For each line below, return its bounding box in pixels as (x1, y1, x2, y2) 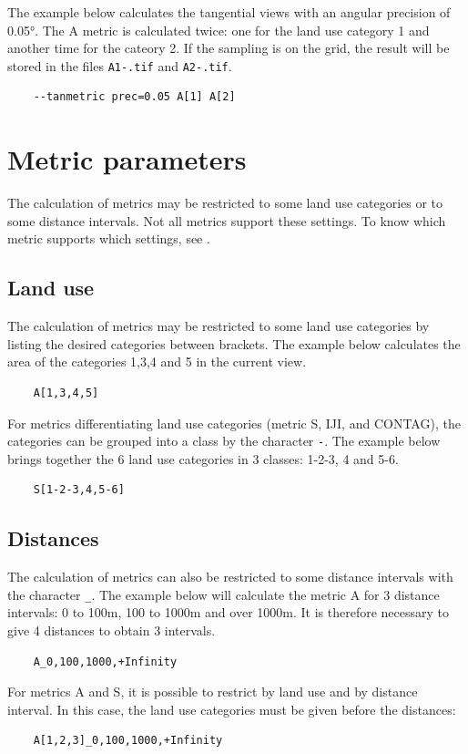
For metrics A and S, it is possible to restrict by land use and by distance (7, 682, 418, 701)
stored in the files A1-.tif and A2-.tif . (7, 56, 232, 75)
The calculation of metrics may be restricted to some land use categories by (7, 316, 430, 336)
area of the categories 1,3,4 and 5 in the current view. (7, 352, 307, 371)
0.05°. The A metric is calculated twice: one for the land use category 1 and (7, 20, 430, 39)
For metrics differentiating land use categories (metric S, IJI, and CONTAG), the (7, 413, 461, 432)
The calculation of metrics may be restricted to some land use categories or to (7, 193, 443, 212)
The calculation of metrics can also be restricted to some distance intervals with (7, 567, 453, 586)
